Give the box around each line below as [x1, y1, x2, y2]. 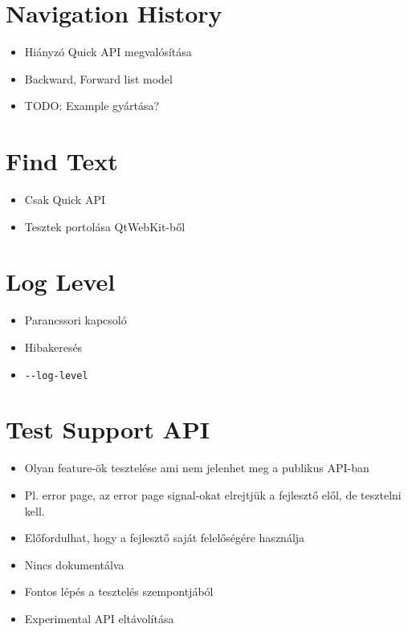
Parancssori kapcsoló [24, 312, 127, 328]
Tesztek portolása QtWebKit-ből [24, 218, 186, 234]
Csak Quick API [24, 191, 106, 208]
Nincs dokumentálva [24, 556, 124, 573]
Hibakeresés [24, 338, 83, 355]
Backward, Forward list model [24, 70, 173, 87]
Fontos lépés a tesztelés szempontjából [24, 583, 214, 600]
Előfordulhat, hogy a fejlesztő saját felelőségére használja [24, 529, 305, 546]
